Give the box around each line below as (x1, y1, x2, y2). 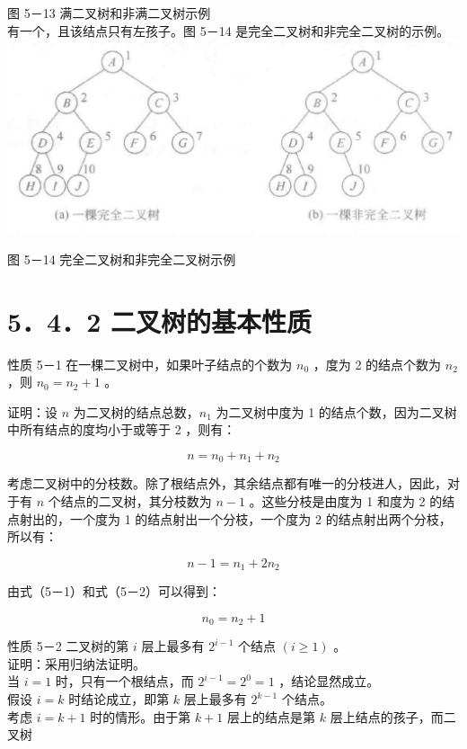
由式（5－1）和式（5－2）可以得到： (7, 582, 221, 601)
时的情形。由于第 (90, 707, 191, 726)
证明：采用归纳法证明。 (7, 654, 145, 673)
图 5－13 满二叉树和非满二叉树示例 (7, 4, 211, 22)
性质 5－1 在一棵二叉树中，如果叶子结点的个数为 (7, 354, 293, 373)
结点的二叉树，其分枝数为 (60, 491, 212, 510)
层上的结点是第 (227, 707, 316, 726)
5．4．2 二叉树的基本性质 (7, 302, 313, 339)
